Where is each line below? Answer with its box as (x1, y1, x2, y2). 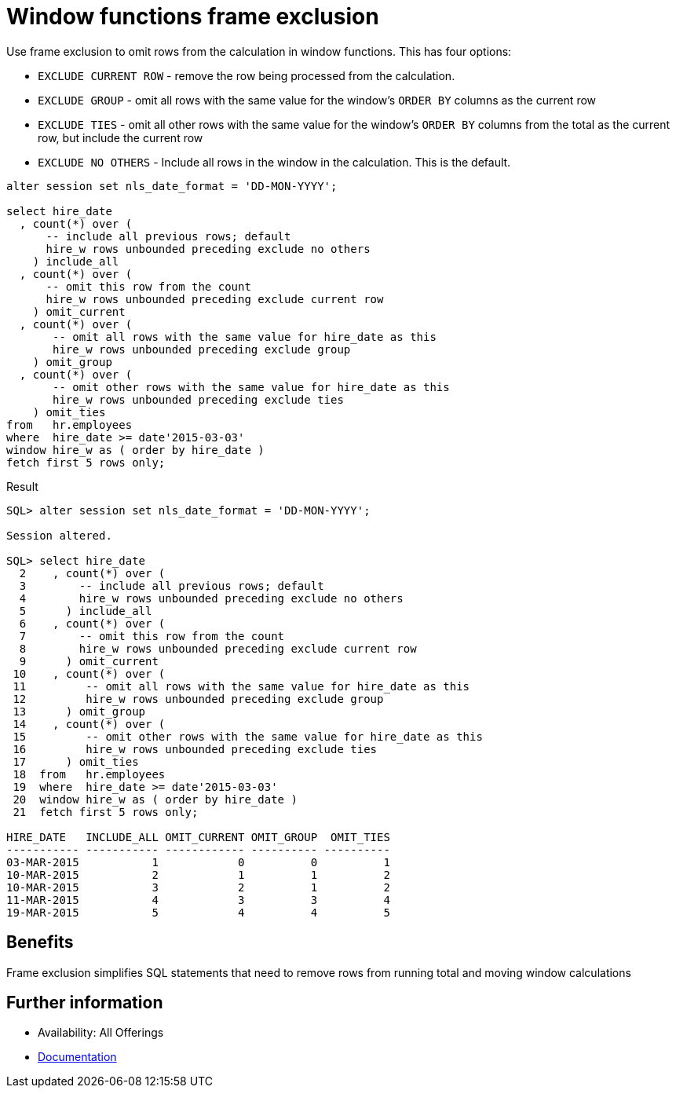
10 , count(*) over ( (13, 667, 166, 680)
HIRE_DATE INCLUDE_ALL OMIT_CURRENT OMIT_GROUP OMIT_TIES (6, 830, 390, 843)
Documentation (38, 1050, 117, 1064)
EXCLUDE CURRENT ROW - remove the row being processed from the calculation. (38, 68, 455, 82)
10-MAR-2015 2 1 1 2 (6, 868, 390, 881)
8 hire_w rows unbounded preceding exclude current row (19, 642, 417, 655)
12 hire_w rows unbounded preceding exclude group (13, 692, 384, 705)
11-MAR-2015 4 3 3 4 (6, 893, 390, 906)
